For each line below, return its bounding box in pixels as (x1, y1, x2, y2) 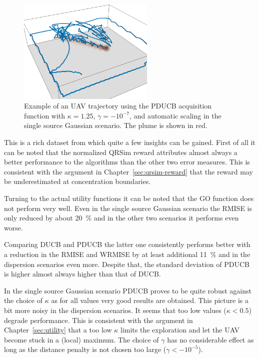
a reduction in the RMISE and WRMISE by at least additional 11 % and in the (4, 249, 250, 259)
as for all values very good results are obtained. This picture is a (51, 295, 248, 305)
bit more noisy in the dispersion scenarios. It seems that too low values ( (4, 304, 226, 315)
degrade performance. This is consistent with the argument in (4, 314, 193, 325)
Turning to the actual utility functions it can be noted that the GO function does (4, 193, 254, 203)
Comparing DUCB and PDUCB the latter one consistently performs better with (4, 239, 250, 249)
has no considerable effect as (167, 334, 254, 344)
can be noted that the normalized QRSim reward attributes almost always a (4, 146, 237, 157)
